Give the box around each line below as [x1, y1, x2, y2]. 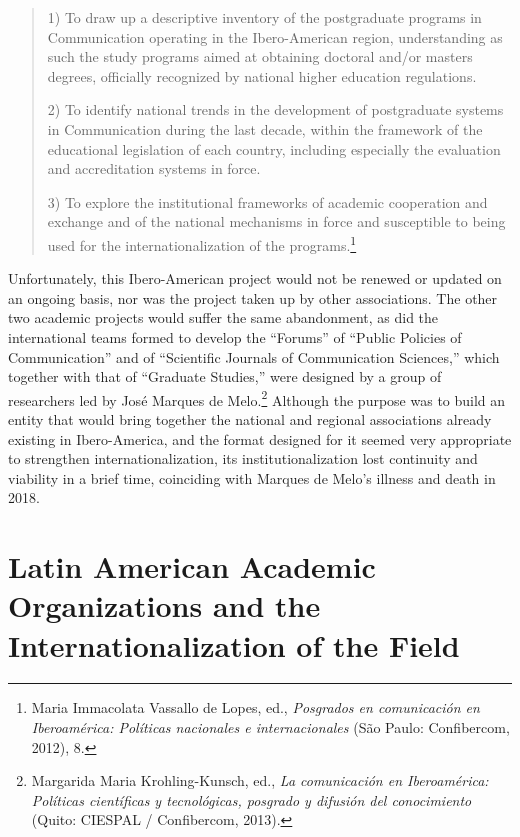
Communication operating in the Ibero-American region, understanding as [47, 26, 503, 47]
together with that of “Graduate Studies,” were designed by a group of [8, 366, 442, 387]
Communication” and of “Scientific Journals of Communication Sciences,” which [8, 346, 500, 367]
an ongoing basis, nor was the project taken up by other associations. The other [8, 287, 498, 308]
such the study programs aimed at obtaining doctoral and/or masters [47, 46, 473, 67]
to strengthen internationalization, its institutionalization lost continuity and [8, 448, 478, 469]
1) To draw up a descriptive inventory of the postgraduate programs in [47, 7, 482, 27]
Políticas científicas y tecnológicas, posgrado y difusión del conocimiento [31, 789, 472, 810]
